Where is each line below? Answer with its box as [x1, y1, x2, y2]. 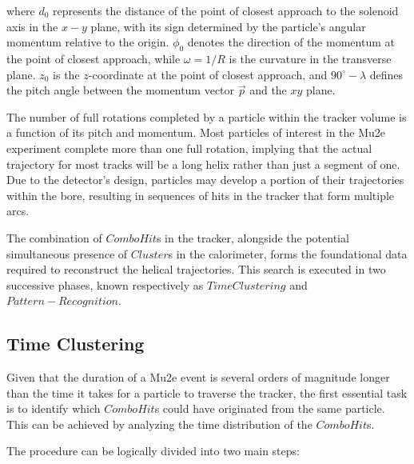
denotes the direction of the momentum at [187, 34, 395, 50]
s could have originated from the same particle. [154, 400, 385, 417]
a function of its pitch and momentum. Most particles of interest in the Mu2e [6, 124, 386, 141]
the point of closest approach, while [6, 50, 181, 66]
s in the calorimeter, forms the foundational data [168, 245, 408, 262]
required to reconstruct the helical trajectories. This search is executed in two [6, 261, 386, 278]
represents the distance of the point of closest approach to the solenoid [53, 2, 399, 18]
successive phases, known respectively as [6, 276, 204, 293]
